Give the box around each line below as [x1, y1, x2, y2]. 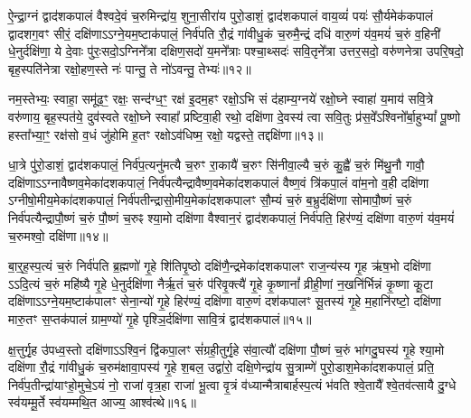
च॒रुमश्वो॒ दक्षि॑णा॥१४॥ [8, 226, 108, 245]
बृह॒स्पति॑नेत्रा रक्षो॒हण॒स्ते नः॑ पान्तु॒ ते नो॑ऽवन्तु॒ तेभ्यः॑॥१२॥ [8, 59, 251, 78]
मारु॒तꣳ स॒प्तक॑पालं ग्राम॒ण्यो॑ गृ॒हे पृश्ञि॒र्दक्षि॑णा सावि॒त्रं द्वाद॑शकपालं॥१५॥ [8, 309, 312, 328]
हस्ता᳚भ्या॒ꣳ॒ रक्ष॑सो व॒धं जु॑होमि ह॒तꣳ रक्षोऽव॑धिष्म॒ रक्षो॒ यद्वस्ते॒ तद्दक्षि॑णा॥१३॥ [8, 125, 324, 144]
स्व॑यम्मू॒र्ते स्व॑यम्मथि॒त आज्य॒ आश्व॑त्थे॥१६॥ [8, 393, 196, 412]
